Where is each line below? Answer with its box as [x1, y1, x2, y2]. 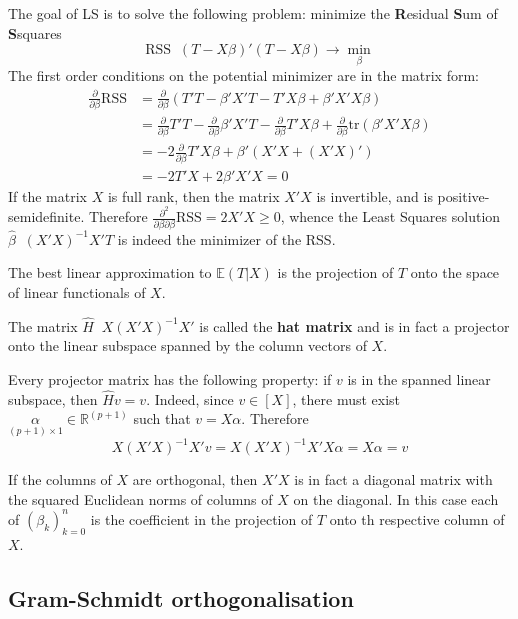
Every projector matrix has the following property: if [8, 369, 332, 389]
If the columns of [8, 469, 112, 490]
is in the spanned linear [347, 369, 491, 389]
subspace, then [8, 388, 98, 409]
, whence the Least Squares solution [280, 206, 501, 227]
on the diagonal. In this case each [293, 488, 499, 509]
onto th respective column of [329, 508, 505, 529]
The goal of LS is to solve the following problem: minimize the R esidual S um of [8, 3, 498, 23]
